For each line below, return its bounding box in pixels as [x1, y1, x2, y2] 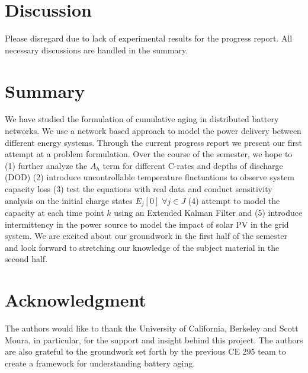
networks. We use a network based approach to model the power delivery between [5, 125, 301, 137]
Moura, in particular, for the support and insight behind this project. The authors [5, 333, 303, 346]
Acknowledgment [5, 288, 146, 312]
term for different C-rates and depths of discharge [102, 159, 283, 171]
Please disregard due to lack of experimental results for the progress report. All [5, 32, 293, 44]
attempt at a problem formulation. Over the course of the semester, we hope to [5, 148, 293, 160]
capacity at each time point [5, 206, 104, 219]
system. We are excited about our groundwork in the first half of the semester [5, 229, 287, 242]
